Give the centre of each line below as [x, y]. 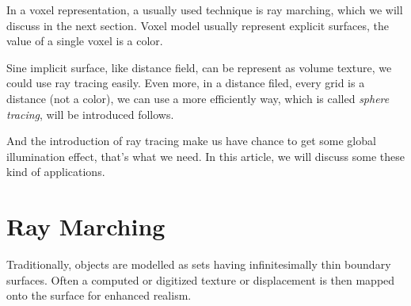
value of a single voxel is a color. [85, 41]
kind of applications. [56, 172]
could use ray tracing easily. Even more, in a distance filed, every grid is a [186, 83]
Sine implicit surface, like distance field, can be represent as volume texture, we [199, 67]
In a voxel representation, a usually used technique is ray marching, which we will [205, 10]
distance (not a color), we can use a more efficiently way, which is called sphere [198, 98]
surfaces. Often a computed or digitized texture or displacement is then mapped [201, 279]
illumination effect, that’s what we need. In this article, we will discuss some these [205, 156]
